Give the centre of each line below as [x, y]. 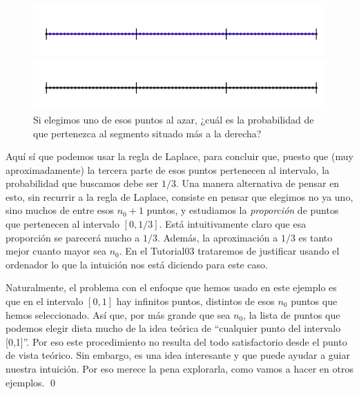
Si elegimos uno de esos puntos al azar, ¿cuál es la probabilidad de [174, 119]
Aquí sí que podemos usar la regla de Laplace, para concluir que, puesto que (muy [179, 156]
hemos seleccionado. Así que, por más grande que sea [118, 314]
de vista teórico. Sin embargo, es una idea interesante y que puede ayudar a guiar [178, 355]
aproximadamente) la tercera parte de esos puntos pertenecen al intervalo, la [168, 169]
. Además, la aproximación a [217, 237]
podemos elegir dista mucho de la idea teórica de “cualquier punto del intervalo [173, 328]
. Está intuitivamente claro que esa [233, 224]
